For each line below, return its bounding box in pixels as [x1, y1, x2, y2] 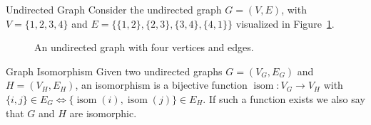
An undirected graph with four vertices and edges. [34, 40, 254, 55]
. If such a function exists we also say [203, 91, 365, 106]
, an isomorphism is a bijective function [75, 77, 248, 92]
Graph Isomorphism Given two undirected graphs [6, 63, 223, 78]
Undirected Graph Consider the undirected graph [6, 2, 222, 16]
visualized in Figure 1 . [235, 16, 335, 31]
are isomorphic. [69, 105, 137, 120]
